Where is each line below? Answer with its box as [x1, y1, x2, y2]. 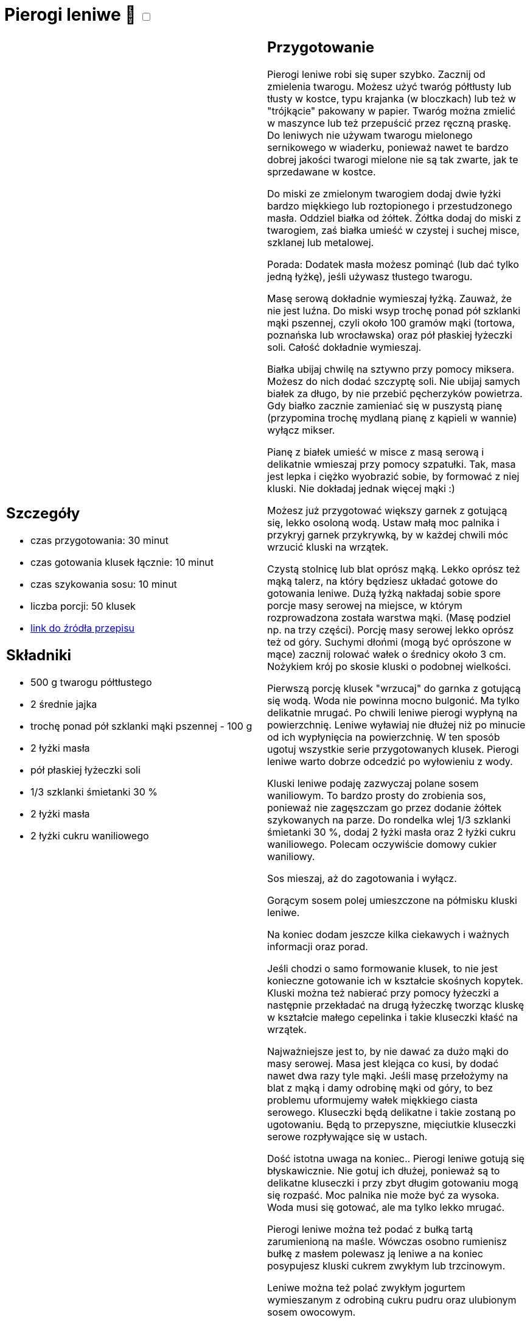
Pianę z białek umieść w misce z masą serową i [267, 445, 484, 458]
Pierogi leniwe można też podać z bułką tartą [267, 1222, 473, 1235]
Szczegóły [6, 504, 80, 523]
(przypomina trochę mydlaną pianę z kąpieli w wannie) [267, 411, 517, 424]
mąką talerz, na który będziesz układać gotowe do [267, 574, 498, 587]
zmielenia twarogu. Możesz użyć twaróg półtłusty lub [267, 80, 512, 93]
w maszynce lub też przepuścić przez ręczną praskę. [267, 116, 511, 129]
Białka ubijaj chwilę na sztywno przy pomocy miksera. [267, 362, 515, 375]
